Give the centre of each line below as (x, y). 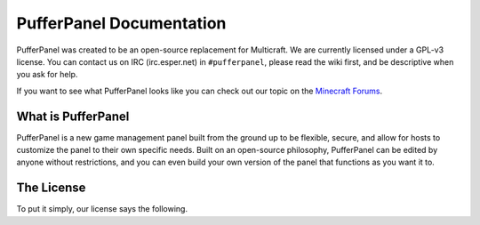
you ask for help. (47, 75)
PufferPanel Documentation (121, 23)
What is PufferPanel (73, 116)
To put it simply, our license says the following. (102, 209)
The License (51, 188)
